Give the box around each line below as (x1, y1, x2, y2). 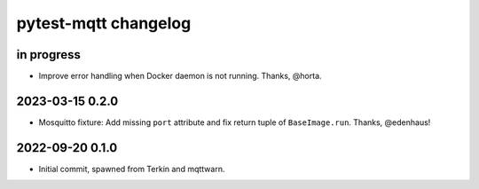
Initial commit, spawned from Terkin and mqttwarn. (38, 163, 225, 174)
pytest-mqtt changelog (16, 13, 192, 33)
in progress (16, 47, 82, 62)
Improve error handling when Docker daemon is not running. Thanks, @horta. (38, 71, 323, 82)
